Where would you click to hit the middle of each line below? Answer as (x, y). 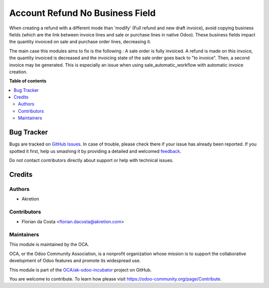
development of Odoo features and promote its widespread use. (75, 261)
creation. (18, 72)
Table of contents (28, 81)
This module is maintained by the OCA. (49, 245)
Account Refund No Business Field (82, 13)
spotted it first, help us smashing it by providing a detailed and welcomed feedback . (95, 151)
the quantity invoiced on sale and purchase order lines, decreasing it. (80, 42)
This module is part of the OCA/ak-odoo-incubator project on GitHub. (80, 270)
